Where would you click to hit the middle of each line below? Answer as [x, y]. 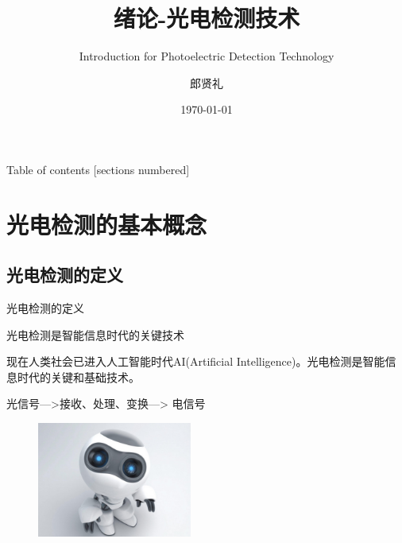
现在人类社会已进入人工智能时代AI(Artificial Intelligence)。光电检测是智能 [196, 361]
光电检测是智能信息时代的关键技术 [95, 334]
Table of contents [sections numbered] [98, 169]
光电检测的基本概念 [107, 224]
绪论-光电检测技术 [207, 18]
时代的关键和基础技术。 [78, 376]
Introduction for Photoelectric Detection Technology [207, 56]
